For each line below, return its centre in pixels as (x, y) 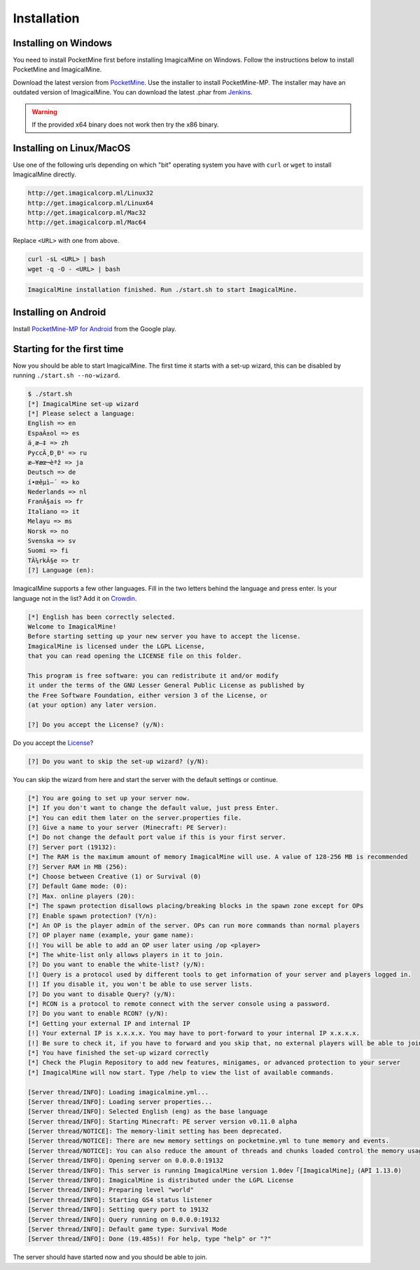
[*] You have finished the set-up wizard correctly (118, 1053)
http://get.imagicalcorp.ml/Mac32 (87, 213)
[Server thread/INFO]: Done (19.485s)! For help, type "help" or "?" (149, 1239)
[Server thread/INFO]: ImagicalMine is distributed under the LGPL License (161, 1180)
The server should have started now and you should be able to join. (110, 1257)
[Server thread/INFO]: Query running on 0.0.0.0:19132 (124, 1219)
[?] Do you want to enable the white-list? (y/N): (117, 965)
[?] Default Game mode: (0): (78, 886)
